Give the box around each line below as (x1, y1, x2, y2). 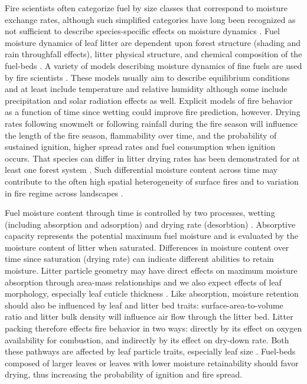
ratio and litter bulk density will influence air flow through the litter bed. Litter (5, 310, 293, 323)
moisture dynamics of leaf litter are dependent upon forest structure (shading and (5, 36, 301, 48)
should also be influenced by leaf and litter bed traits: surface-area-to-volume (5, 298, 283, 311)
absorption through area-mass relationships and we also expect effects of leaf (5, 275, 282, 288)
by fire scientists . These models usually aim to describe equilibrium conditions (5, 71, 290, 83)
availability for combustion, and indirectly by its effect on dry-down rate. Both (5, 333, 289, 346)
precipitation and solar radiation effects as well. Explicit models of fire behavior (5, 94, 293, 106)
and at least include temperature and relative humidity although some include (5, 83, 288, 95)
